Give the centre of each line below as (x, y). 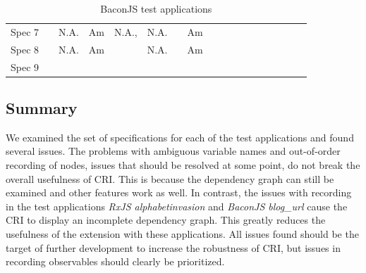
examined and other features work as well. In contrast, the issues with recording (179, 192)
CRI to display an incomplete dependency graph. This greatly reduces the (166, 220)
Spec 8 (25, 49)
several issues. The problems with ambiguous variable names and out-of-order (173, 151)
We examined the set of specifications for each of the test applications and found (180, 137)
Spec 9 (25, 66)
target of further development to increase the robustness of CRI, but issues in (173, 247)
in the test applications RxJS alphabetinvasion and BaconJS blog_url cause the (177, 206)
